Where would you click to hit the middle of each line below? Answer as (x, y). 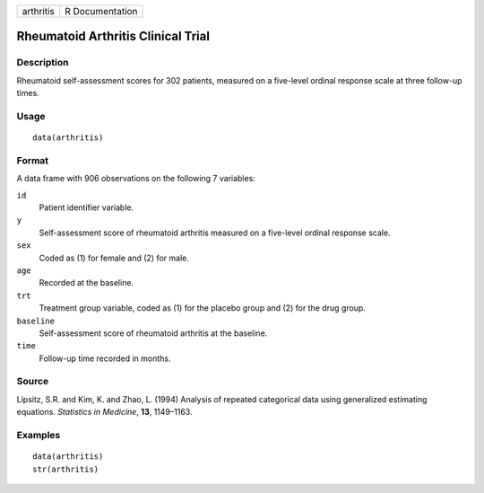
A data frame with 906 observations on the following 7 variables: (136, 179)
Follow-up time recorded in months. (105, 358)
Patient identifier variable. (86, 207)
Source (33, 382)
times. (28, 93)
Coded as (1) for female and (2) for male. (114, 258)
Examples (39, 436)
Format (33, 160)
